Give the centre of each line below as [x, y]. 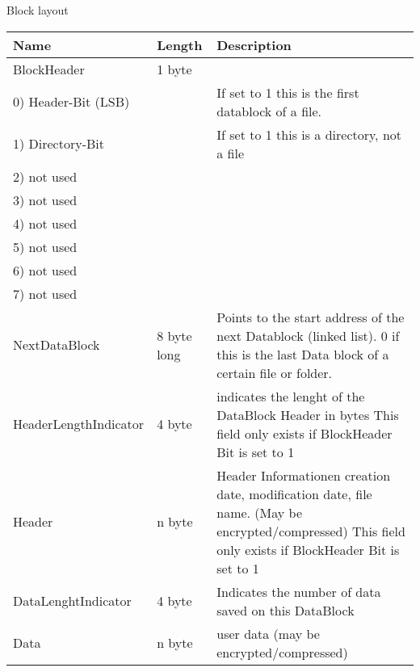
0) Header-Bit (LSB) [71, 102]
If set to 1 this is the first [288, 92]
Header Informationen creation [304, 475]
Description [254, 44]
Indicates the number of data [299, 591]
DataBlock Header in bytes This [308, 414]
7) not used [45, 293]
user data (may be [268, 633]
